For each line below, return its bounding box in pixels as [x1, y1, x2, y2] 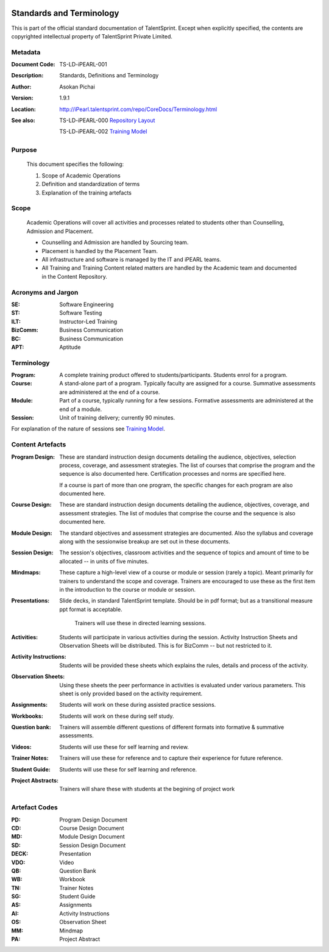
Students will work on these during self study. [59, 712, 174, 720]
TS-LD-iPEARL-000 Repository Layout [59, 116, 155, 124]
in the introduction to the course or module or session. [59, 586, 196, 593]
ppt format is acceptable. [59, 606, 122, 613]
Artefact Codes [11, 803, 58, 812]
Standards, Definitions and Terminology [59, 72, 159, 79]
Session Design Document [59, 842, 126, 849]
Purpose [11, 146, 37, 154]
